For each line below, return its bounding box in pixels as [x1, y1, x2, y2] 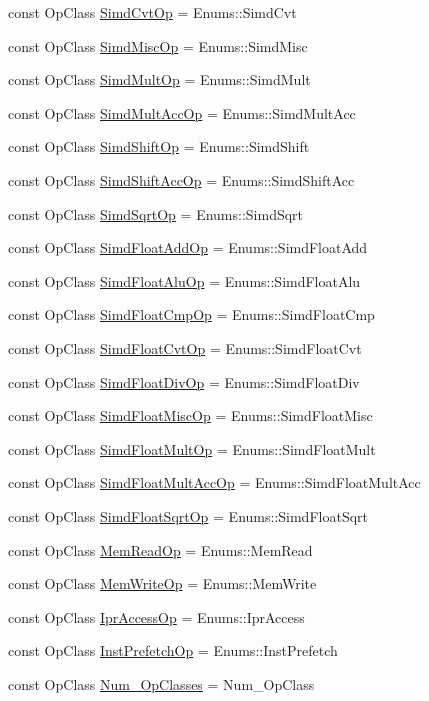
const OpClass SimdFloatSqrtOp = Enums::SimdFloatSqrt [8, 505, 368, 526]
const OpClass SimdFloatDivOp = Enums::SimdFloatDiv [8, 371, 360, 392]
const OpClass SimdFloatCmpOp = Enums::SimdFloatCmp [8, 304, 375, 325]
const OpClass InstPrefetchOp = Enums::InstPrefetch [8, 640, 338, 661]
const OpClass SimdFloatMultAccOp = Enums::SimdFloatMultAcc [8, 472, 421, 493]
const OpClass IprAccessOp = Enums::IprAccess [8, 606, 305, 627]
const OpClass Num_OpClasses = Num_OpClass [8, 673, 315, 694]
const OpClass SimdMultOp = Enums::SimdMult [8, 69, 311, 90]
